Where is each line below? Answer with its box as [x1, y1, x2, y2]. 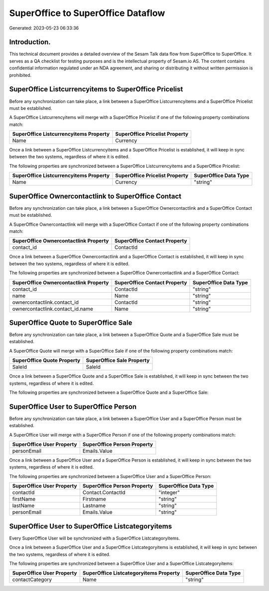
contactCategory [12, 576, 52, 583]
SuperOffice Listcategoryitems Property [82, 570, 180, 577]
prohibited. [9, 72, 32, 78]
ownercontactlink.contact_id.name [12, 305, 93, 312]
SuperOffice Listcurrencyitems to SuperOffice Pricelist [9, 85, 183, 93]
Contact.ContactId [82, 489, 126, 496]
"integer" [158, 489, 180, 496]
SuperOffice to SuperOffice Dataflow [9, 7, 165, 18]
